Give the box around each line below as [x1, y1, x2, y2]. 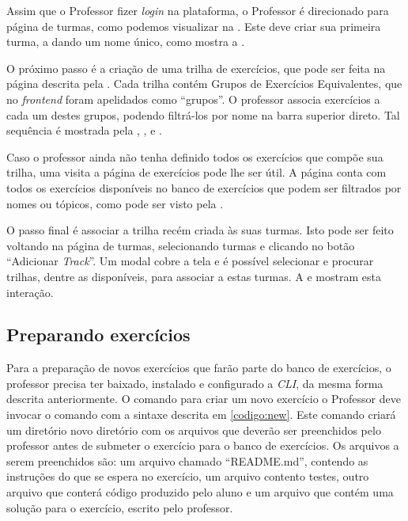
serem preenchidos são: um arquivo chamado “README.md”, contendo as [6, 452, 368, 469]
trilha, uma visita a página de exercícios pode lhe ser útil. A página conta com [6, 164, 387, 181]
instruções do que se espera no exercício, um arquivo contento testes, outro [6, 468, 369, 485]
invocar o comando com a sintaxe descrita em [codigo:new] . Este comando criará [6, 406, 396, 423]
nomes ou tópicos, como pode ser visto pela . [6, 195, 224, 211]
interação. [6, 283, 54, 300]
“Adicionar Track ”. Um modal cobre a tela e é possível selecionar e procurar [6, 253, 374, 269]
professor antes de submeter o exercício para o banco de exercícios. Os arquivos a [6, 437, 399, 454]
